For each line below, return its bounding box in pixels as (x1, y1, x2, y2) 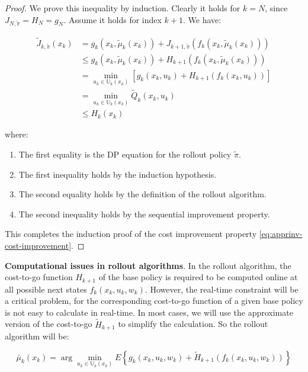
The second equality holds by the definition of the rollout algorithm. (18, 188, 267, 200)
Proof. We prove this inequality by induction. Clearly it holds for (5, 2, 240, 14)
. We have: (183, 13, 222, 25)
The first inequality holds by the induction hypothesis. (18, 168, 217, 180)
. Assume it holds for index (63, 13, 162, 25)
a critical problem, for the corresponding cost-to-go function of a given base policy (5, 294, 303, 307)
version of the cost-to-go (5, 318, 92, 330)
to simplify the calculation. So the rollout (118, 318, 268, 330)
